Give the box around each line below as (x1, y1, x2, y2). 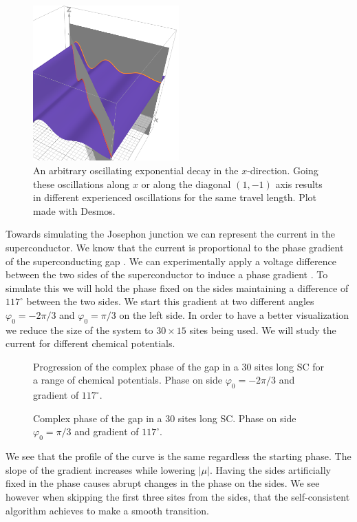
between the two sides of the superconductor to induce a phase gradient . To (6, 267, 328, 282)
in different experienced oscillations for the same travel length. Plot (33, 190, 317, 205)
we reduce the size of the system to (6, 322, 153, 337)
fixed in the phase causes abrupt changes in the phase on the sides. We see (6, 476, 320, 490)
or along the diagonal (141, 176, 231, 191)
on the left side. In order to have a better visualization (119, 307, 349, 322)
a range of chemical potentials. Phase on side (33, 373, 223, 387)
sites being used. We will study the (189, 322, 336, 337)
